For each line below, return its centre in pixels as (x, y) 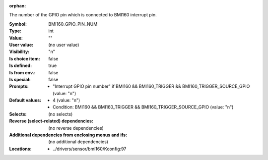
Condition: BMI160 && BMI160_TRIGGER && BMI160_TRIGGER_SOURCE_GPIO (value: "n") (143, 107)
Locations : (20, 149)
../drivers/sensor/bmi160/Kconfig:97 (90, 149)
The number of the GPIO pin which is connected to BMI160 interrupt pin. (83, 15)
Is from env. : (22, 72)
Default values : (25, 100)
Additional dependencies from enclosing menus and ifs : (68, 135)
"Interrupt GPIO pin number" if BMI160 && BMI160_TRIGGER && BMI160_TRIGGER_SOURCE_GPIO (151, 86)
